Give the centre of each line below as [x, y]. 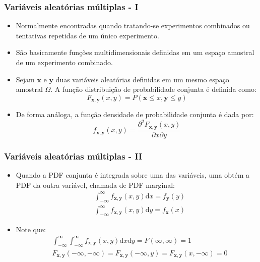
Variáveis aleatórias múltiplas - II [73, 156]
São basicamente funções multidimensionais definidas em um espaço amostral [135, 52]
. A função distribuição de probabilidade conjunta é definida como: [153, 89]
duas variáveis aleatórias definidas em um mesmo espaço [142, 79]
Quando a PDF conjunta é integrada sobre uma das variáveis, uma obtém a [133, 175]
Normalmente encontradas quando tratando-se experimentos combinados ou [133, 25]
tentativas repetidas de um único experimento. [87, 35]
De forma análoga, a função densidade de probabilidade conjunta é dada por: [135, 114]
